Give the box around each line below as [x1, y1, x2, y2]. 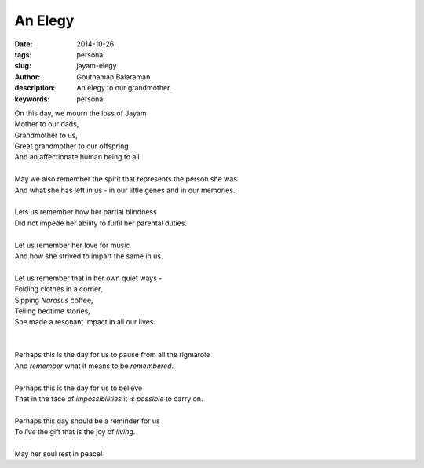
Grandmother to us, [14, 130, 78, 140]
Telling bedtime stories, [14, 306, 90, 316]
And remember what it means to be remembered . [14, 361, 174, 371]
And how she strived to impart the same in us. [14, 251, 163, 261]
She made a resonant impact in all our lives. [14, 317, 156, 327]
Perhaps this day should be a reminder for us [14, 416, 160, 426]
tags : [14, 49, 32, 59]
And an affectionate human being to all [14, 152, 141, 162]
